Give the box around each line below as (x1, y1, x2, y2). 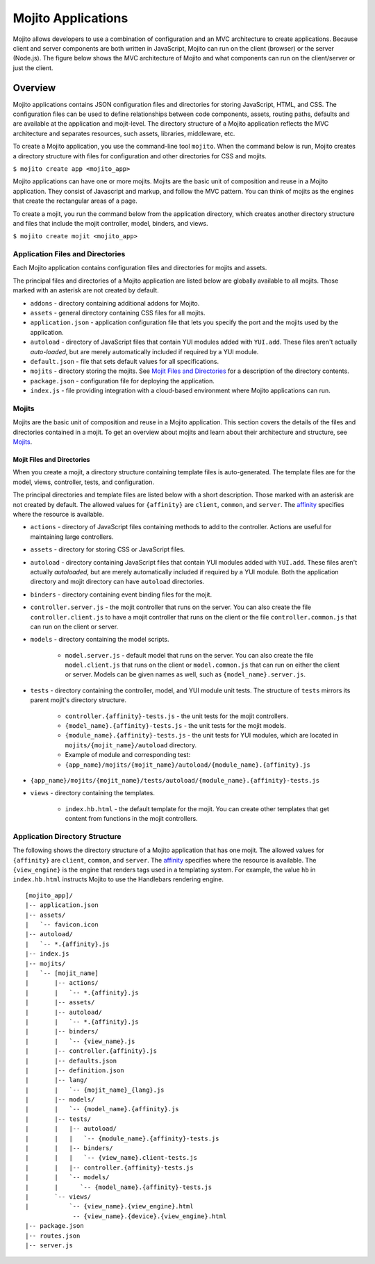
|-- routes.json (25, 1231, 81, 1240)
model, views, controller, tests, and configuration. (12, 478, 155, 486)
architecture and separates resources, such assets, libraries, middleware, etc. (12, 129, 235, 138)
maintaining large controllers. (30, 532, 114, 541)
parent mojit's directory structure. (30, 696, 127, 704)
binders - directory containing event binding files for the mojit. (30, 590, 212, 599)
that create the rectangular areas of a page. (12, 197, 138, 205)
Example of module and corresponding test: (65, 751, 191, 759)
